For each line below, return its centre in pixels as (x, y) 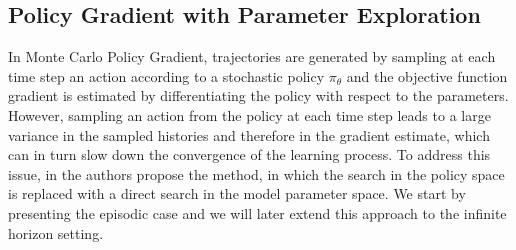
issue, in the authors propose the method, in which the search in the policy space (256, 173)
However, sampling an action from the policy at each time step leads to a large (249, 114)
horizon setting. (56, 232)
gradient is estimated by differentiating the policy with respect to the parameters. (258, 95)
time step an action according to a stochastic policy (166, 75)
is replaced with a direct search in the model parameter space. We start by (237, 193)
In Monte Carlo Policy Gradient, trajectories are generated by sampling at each (252, 56)
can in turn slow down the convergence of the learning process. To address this (249, 154)
